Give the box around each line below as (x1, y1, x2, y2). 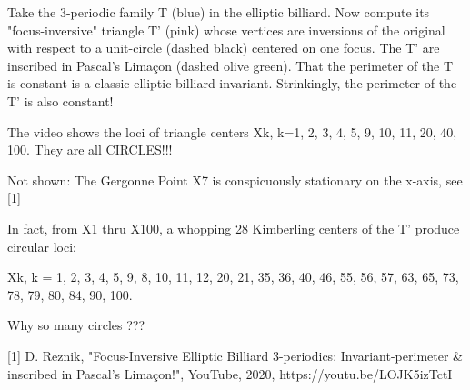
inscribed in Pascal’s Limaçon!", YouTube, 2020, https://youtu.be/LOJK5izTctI (7, 364, 453, 383)
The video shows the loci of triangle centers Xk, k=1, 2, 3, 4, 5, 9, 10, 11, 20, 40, (7, 122, 457, 141)
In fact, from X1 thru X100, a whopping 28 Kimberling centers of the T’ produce (7, 218, 460, 237)
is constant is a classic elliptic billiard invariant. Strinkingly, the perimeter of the (7, 74, 457, 93)
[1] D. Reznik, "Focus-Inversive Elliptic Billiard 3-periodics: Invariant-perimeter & (7, 345, 463, 365)
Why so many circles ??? (7, 315, 145, 335)
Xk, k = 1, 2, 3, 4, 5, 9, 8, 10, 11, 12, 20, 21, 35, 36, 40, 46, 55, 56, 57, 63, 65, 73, (7, 267, 459, 286)
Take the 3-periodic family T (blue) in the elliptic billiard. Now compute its (7, 3, 430, 21)
